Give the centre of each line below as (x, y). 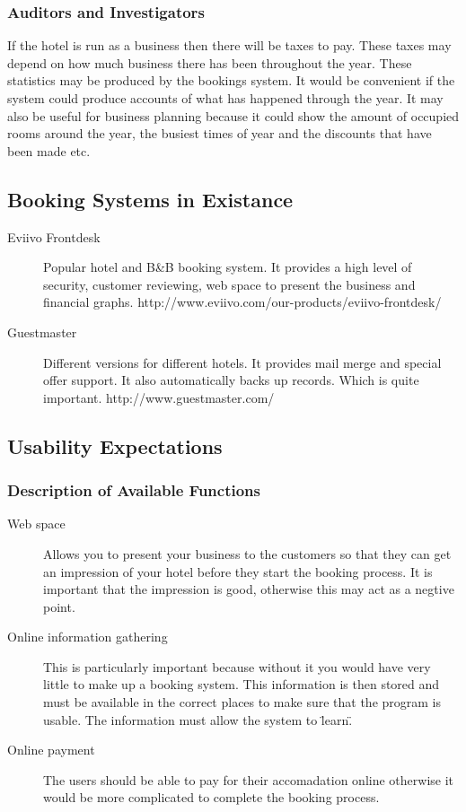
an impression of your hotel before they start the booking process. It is (238, 571)
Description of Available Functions (134, 490)
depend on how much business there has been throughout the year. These (210, 62)
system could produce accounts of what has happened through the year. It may (225, 98)
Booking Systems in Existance (150, 199)
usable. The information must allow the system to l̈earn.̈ (198, 719)
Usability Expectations (115, 445)
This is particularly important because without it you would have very (237, 666)
